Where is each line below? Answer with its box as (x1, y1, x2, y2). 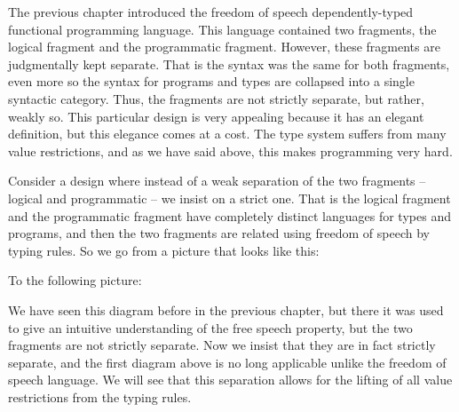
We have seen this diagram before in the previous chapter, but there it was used (8, 300, 444, 319)
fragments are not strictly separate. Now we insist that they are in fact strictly (8, 336, 436, 354)
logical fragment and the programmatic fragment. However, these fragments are (8, 37, 440, 56)
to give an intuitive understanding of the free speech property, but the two (8, 318, 413, 337)
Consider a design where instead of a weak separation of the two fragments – (8, 171, 426, 190)
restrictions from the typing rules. (8, 387, 192, 406)
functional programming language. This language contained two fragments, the (8, 20, 437, 38)
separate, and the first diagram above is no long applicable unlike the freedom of (8, 353, 447, 371)
